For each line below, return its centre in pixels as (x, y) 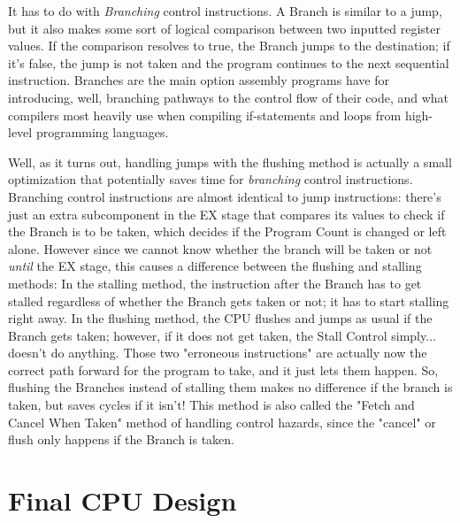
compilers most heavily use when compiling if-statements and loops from (205, 115)
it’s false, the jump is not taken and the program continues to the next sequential (229, 62)
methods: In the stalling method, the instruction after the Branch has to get (215, 283)
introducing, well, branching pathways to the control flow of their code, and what (229, 97)
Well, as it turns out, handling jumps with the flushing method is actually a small (230, 162)
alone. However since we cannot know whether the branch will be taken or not (220, 248)
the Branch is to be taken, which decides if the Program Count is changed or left (227, 231)
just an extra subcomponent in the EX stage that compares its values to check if (226, 214)
